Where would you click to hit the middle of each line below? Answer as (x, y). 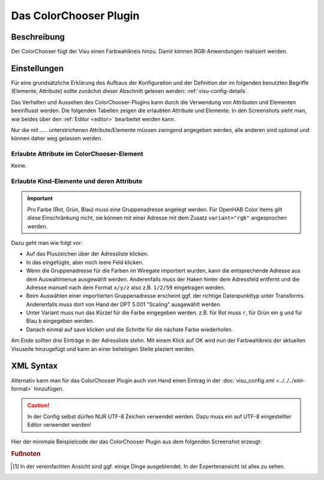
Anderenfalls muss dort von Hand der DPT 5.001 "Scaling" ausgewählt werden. (124, 304)
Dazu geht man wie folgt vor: (47, 242)
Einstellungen (37, 68)
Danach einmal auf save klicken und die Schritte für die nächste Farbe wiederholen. (130, 329)
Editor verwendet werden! (59, 425)
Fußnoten (26, 454)
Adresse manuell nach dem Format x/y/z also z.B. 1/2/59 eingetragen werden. (126, 287)
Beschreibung (38, 37)
